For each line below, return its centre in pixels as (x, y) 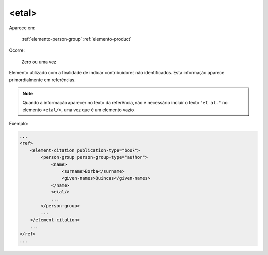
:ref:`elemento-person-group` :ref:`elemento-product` (76, 39)
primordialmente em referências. (43, 80)
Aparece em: (22, 28)
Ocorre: (17, 50)
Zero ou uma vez (39, 62)
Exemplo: (19, 124)
